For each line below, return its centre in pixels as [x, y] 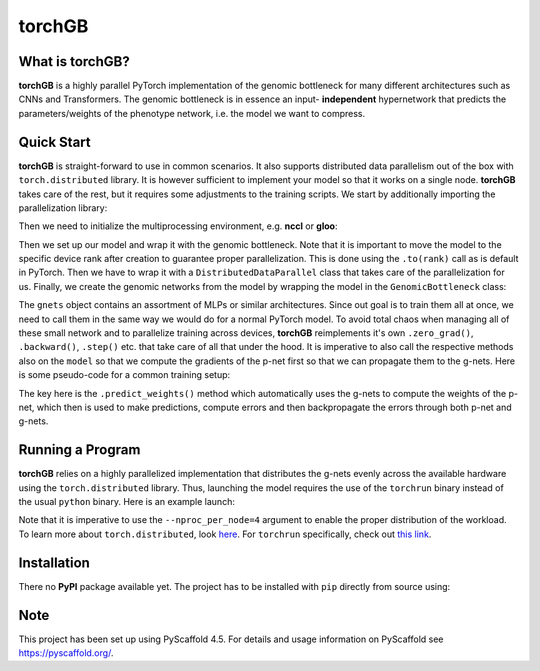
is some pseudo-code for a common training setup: [124, 375]
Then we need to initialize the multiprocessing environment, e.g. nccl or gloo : [178, 226]
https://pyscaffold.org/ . [66, 653]
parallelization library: [63, 207]
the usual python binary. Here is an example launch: [126, 502]
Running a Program [79, 450]
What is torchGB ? [74, 61]
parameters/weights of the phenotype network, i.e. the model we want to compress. [191, 113]
